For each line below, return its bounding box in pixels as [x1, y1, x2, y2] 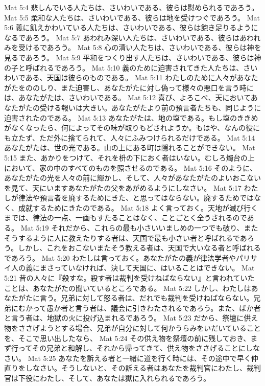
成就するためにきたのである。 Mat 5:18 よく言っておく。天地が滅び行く [18, 202, 258, 213]
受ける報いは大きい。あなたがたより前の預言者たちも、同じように [39, 102, 261, 112]
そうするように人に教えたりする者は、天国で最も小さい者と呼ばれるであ [4, 232, 247, 243]
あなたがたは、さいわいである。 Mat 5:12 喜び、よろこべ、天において [18, 92, 251, 103]
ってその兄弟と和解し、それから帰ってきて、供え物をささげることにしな [18, 343, 260, 353]
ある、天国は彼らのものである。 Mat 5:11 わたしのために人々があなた [25, 72, 258, 83]
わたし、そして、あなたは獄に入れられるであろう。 [39, 372, 210, 383]
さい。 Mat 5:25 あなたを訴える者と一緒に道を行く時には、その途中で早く [4, 352, 251, 363]
